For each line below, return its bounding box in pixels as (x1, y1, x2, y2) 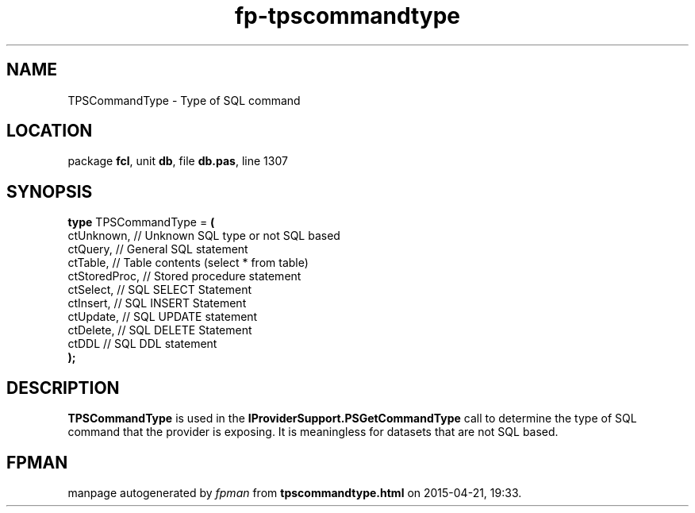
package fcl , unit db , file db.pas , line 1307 (67, 154, 288, 168)
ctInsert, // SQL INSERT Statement (67, 296, 247, 310)
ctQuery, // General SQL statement (67, 242, 248, 256)
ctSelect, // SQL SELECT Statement (67, 283, 252, 297)
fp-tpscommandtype (234, 2, 461, 29)
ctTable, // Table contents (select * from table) (67, 256, 309, 270)
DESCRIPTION (6, 377, 120, 398)
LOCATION (6, 121, 93, 141)
